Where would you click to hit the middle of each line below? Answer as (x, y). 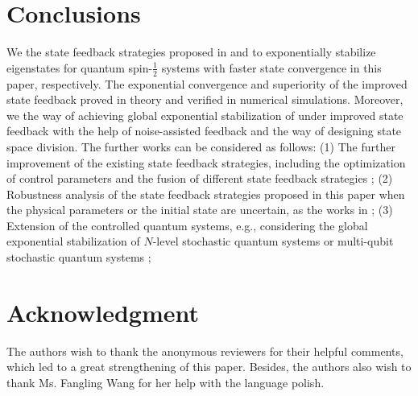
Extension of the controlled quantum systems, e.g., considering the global (187, 225)
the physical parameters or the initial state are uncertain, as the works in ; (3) (200, 210)
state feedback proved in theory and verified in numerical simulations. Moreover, (205, 99)
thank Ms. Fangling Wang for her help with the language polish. (166, 382)
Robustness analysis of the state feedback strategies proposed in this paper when (206, 194)
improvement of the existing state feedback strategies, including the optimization (206, 162)
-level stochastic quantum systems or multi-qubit (273, 241)
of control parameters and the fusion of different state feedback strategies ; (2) (200, 178)
